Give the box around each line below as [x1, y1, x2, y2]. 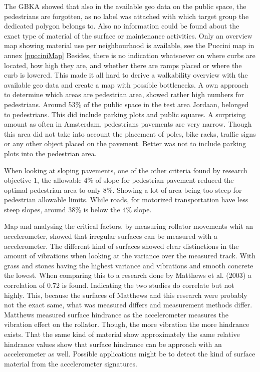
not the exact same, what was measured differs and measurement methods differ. [4, 299, 252, 310]
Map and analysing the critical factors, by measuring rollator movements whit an [4, 221, 253, 231]
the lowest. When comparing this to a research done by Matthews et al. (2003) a [4, 270, 251, 280]
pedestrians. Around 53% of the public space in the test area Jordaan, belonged [4, 99, 249, 109]
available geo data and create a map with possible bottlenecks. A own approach [4, 79, 248, 90]
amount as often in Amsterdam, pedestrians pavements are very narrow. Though [4, 119, 252, 129]
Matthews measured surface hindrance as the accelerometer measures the [4, 309, 228, 319]
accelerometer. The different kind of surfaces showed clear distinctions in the [4, 240, 239, 251]
